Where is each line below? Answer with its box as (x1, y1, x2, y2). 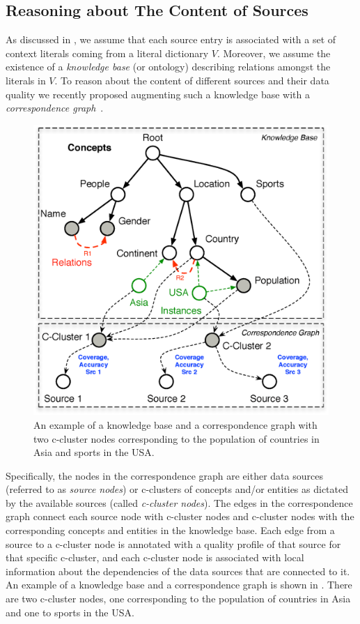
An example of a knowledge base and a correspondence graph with (33, 417, 318, 432)
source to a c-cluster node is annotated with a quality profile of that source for (6, 536, 341, 551)
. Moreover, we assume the (217, 45, 331, 60)
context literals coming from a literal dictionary (6, 45, 209, 60)
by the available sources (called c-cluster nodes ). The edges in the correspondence (6, 495, 353, 510)
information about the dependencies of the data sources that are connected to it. (6, 563, 350, 578)
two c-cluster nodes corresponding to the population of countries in (33, 431, 320, 446)
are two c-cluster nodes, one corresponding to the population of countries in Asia (6, 591, 351, 606)
